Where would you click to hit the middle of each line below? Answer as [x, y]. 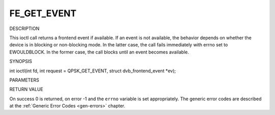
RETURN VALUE [26, 90]
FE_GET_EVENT [43, 13]
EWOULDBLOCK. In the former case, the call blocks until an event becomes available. [99, 52]
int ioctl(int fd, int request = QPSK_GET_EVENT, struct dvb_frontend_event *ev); [93, 71]
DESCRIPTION [24, 28]
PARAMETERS [24, 80]
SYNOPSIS [21, 62]
